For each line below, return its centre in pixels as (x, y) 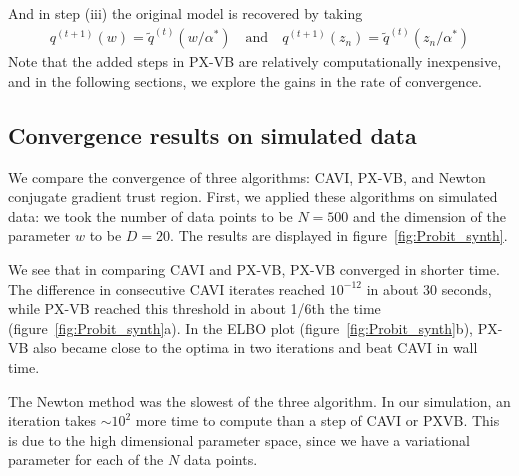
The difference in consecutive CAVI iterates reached (167, 288)
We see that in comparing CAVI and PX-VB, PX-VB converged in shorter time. (254, 269)
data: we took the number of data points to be (150, 215)
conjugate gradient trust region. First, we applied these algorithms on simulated (253, 196)
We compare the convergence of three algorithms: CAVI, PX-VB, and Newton (247, 176)
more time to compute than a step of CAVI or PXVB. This (317, 420)
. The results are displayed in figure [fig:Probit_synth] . (339, 235)
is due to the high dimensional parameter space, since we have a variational (239, 439)
